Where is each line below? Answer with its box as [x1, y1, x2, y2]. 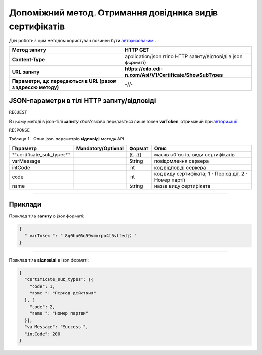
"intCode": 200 [24, 331, 61, 337]
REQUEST [9, 109, 28, 115]
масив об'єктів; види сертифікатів [154, 151, 235, 158]
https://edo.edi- [124, 65, 163, 72]
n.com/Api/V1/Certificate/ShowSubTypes [124, 71, 223, 78]
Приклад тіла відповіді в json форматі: [9, 257, 89, 263]
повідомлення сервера [154, 157, 209, 164]
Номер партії [154, 176, 185, 183]
